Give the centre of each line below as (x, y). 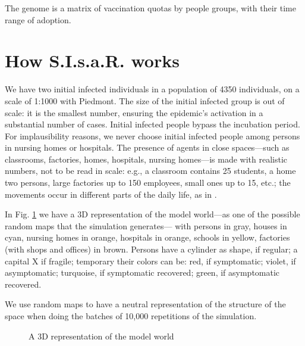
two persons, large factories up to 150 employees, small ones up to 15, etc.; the (148, 183)
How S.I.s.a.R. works (92, 60)
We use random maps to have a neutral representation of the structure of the (145, 304)
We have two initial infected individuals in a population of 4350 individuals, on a (152, 89)
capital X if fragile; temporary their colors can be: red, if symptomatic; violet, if (150, 261)
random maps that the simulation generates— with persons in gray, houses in (146, 225)
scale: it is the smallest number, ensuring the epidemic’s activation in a (134, 112)
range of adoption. (38, 19)
